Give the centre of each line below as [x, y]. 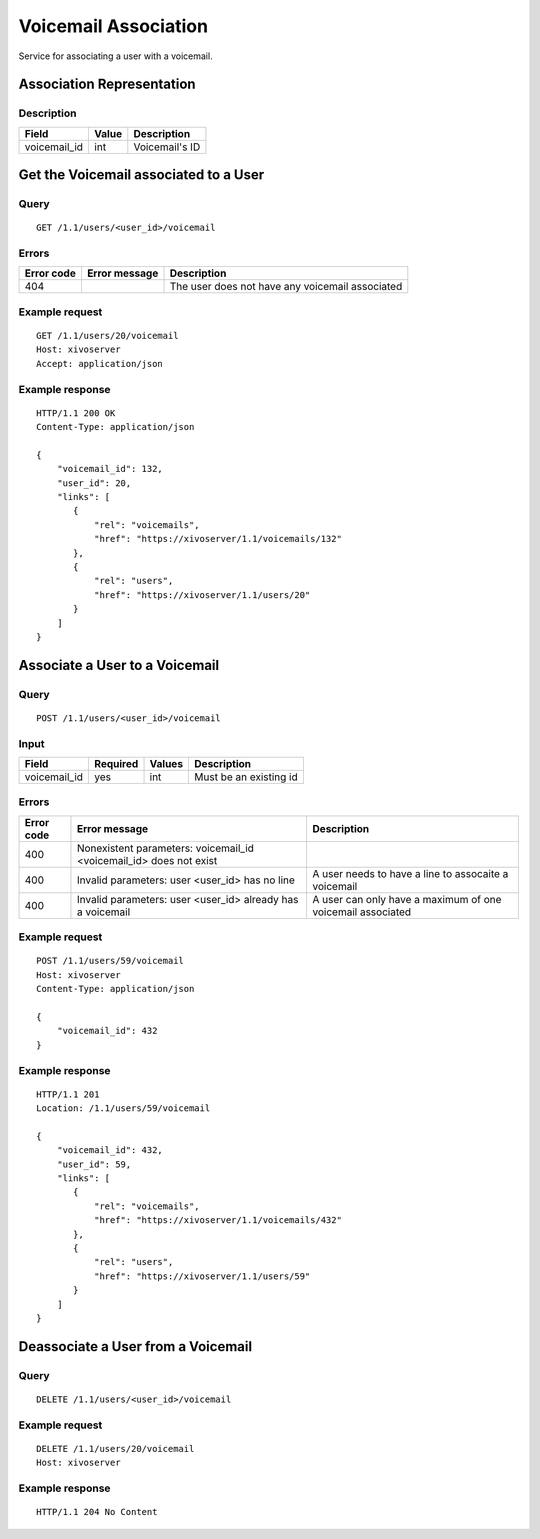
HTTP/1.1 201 [68, 1094]
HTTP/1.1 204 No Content [97, 1512]
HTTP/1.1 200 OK [76, 413]
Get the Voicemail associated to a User [141, 175]
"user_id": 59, [94, 1164]
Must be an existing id [246, 777]
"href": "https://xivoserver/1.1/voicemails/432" [217, 1220]
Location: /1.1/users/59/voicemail [123, 1108]
